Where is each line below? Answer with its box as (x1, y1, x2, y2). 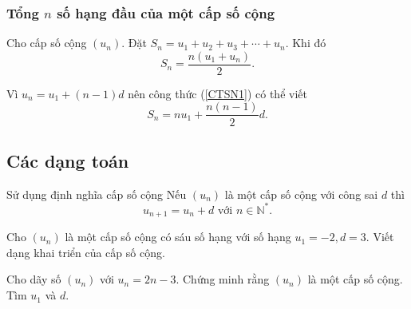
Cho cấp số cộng (6, 34, 87, 51)
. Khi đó (285, 34, 326, 51)
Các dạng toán (6, 148, 129, 172)
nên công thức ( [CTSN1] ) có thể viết (128, 85, 307, 101)
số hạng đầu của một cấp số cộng (57, 2, 275, 22)
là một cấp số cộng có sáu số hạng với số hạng (65, 228, 291, 245)
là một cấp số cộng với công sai (224, 185, 378, 202)
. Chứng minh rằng (176, 271, 270, 287)
